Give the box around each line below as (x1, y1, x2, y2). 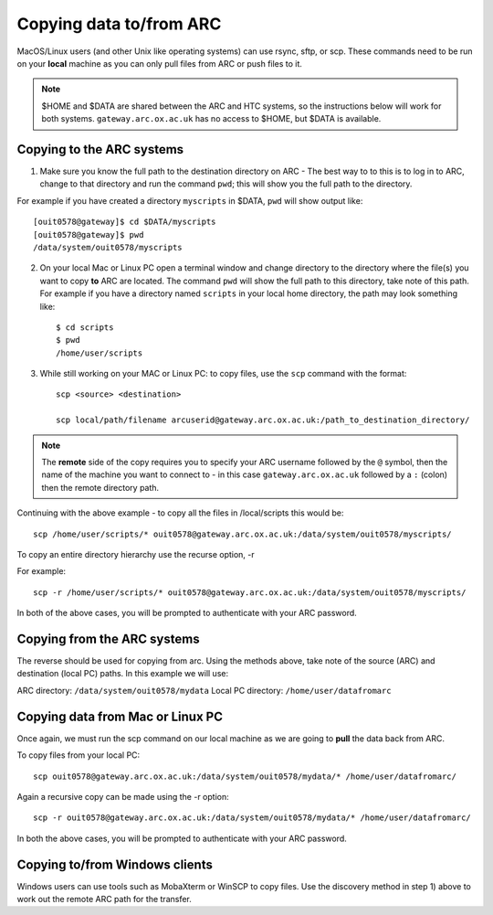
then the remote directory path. (41, 482, 160, 493)
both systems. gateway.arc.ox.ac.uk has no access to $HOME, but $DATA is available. (41, 113, 382, 124)
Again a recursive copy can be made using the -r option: (16, 791, 229, 802)
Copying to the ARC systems (16, 142, 184, 157)
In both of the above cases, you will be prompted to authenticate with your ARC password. (16, 608, 358, 619)
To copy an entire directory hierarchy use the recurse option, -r (16, 549, 255, 559)
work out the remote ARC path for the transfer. (16, 894, 192, 905)
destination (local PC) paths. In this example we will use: (16, 668, 228, 679)
